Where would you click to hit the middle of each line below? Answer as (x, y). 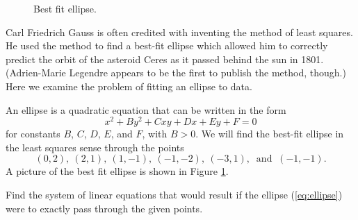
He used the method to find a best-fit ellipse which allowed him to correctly (167, 45)
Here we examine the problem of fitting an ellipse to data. (129, 86)
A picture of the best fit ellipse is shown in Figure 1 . (117, 171)
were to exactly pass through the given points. (104, 208)
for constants (33, 134)
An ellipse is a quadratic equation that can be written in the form (146, 109)
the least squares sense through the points (95, 147)
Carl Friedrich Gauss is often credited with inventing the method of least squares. (179, 32)
